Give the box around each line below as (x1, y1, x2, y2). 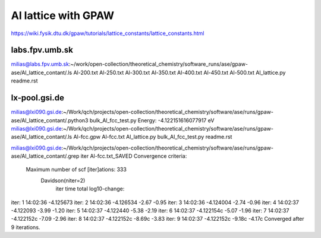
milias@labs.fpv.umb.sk (11, 61, 70, 68)
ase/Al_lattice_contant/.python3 (11, 116, 89, 124)
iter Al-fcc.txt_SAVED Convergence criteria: (80, 153, 187, 160)
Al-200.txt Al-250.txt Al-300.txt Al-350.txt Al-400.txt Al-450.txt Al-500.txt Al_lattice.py (73, 69, 286, 76)
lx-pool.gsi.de (11, 93, 65, 103)
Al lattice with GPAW (11, 9, 115, 22)
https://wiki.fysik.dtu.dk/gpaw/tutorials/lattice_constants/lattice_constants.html (11, 30, 204, 37)
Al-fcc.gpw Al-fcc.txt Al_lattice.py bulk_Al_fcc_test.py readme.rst (73, 134, 232, 141)
